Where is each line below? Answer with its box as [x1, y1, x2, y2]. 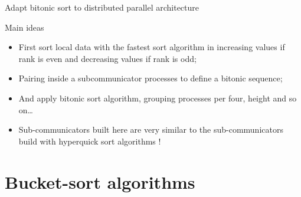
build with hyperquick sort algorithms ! [18, 134, 161, 147]
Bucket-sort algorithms [5, 169, 195, 193]
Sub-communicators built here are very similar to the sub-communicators [18, 123, 283, 136]
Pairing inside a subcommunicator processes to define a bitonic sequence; [18, 72, 283, 84]
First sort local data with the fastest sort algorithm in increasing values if [18, 41, 285, 53]
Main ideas [5, 21, 44, 33]
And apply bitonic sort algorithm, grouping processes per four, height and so [18, 91, 297, 104]
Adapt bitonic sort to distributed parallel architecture [5, 1, 199, 13]
